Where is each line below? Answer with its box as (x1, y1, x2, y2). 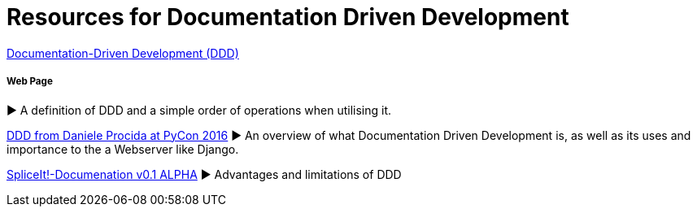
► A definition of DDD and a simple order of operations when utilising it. (7, 102, 392, 117)
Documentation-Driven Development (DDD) (7, 46, 239, 60)
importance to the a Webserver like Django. (7, 141, 239, 156)
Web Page (7, 76, 53, 88)
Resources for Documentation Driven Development (7, 3, 569, 31)
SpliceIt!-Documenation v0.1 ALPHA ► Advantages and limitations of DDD (7, 167, 402, 181)
